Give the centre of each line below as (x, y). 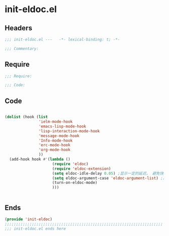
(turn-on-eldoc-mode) (75, 183)
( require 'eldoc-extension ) (82, 169)
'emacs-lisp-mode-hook (62, 126)
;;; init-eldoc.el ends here (35, 228)
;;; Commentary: (22, 49)
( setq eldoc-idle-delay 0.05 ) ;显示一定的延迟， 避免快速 (110, 173)
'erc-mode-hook (54, 145)
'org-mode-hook (54, 150)
